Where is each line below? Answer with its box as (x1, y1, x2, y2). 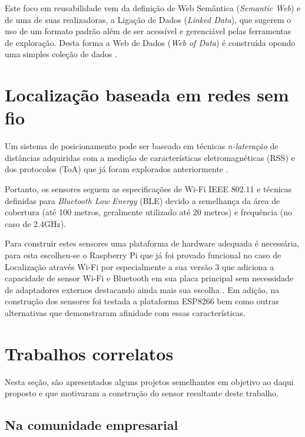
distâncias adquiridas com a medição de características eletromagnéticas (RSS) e (5, 151, 295, 163)
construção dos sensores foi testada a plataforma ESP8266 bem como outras (5, 295, 279, 307)
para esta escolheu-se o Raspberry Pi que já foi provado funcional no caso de (5, 249, 281, 261)
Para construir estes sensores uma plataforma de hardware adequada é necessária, (5, 237, 300, 249)
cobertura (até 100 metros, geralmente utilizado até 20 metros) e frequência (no (5, 206, 293, 218)
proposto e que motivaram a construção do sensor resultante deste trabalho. (5, 387, 279, 399)
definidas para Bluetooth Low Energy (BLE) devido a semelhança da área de (5, 194, 280, 206)
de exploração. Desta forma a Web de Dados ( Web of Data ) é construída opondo (5, 36, 296, 48)
